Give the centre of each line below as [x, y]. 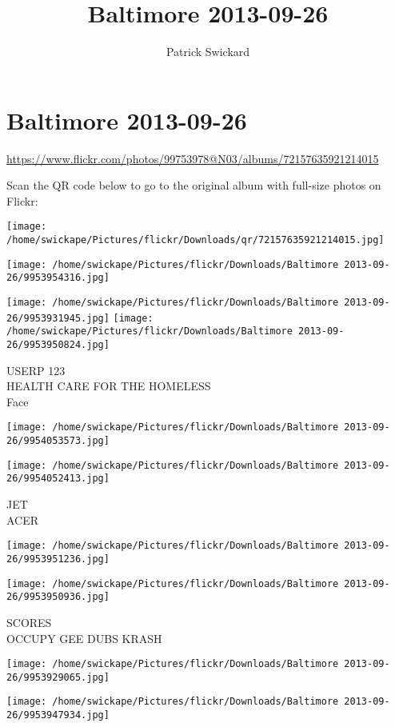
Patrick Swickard [208, 52]
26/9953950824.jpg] [58, 345]
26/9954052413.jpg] [58, 479]
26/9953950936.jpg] [58, 597]
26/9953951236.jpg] [58, 559]
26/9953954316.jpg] [58, 278]
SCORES [29, 622]
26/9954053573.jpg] [58, 441]
